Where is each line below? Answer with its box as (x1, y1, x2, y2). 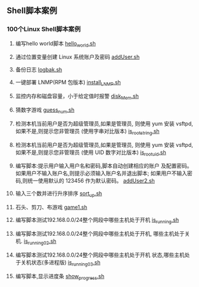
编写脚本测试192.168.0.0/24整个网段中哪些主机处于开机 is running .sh (15, 217, 179, 225)
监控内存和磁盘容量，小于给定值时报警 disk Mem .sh (15, 92, 139, 101)
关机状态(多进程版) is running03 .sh (20, 258, 101, 267)
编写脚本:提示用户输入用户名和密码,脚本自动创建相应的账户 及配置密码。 (15, 162, 192, 169)
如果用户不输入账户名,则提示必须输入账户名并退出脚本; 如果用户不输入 (15, 169, 187, 177)
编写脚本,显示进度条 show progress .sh (15, 272, 105, 281)
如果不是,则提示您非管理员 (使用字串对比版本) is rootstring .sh (15, 127, 160, 136)
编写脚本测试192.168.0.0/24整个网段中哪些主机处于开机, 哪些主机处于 (15, 230, 185, 237)
